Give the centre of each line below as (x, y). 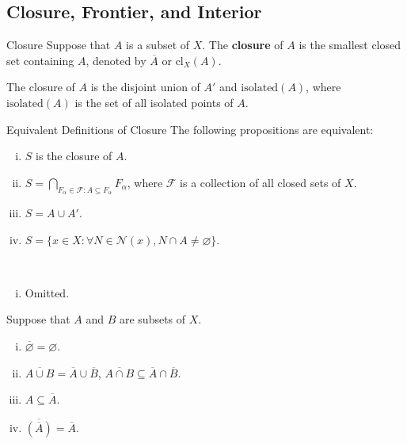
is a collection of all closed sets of (261, 182)
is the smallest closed (350, 45)
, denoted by (116, 60)
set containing (40, 60)
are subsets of (152, 319)
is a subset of (158, 45)
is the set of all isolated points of (154, 102)
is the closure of (74, 156)
